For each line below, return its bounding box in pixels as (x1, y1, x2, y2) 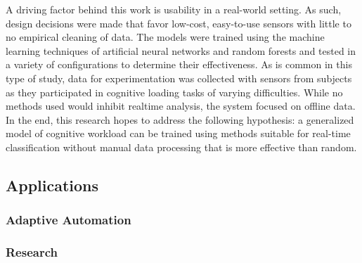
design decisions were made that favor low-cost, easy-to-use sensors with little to (6, 15, 351, 30)
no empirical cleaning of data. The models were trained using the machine (6, 30, 325, 44)
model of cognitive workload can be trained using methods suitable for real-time (6, 126, 351, 141)
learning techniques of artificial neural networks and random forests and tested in (6, 43, 356, 58)
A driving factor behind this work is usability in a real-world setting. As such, (6, 2, 342, 16)
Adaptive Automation (6, 211, 131, 229)
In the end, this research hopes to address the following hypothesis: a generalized (6, 112, 354, 127)
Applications (6, 174, 99, 195)
